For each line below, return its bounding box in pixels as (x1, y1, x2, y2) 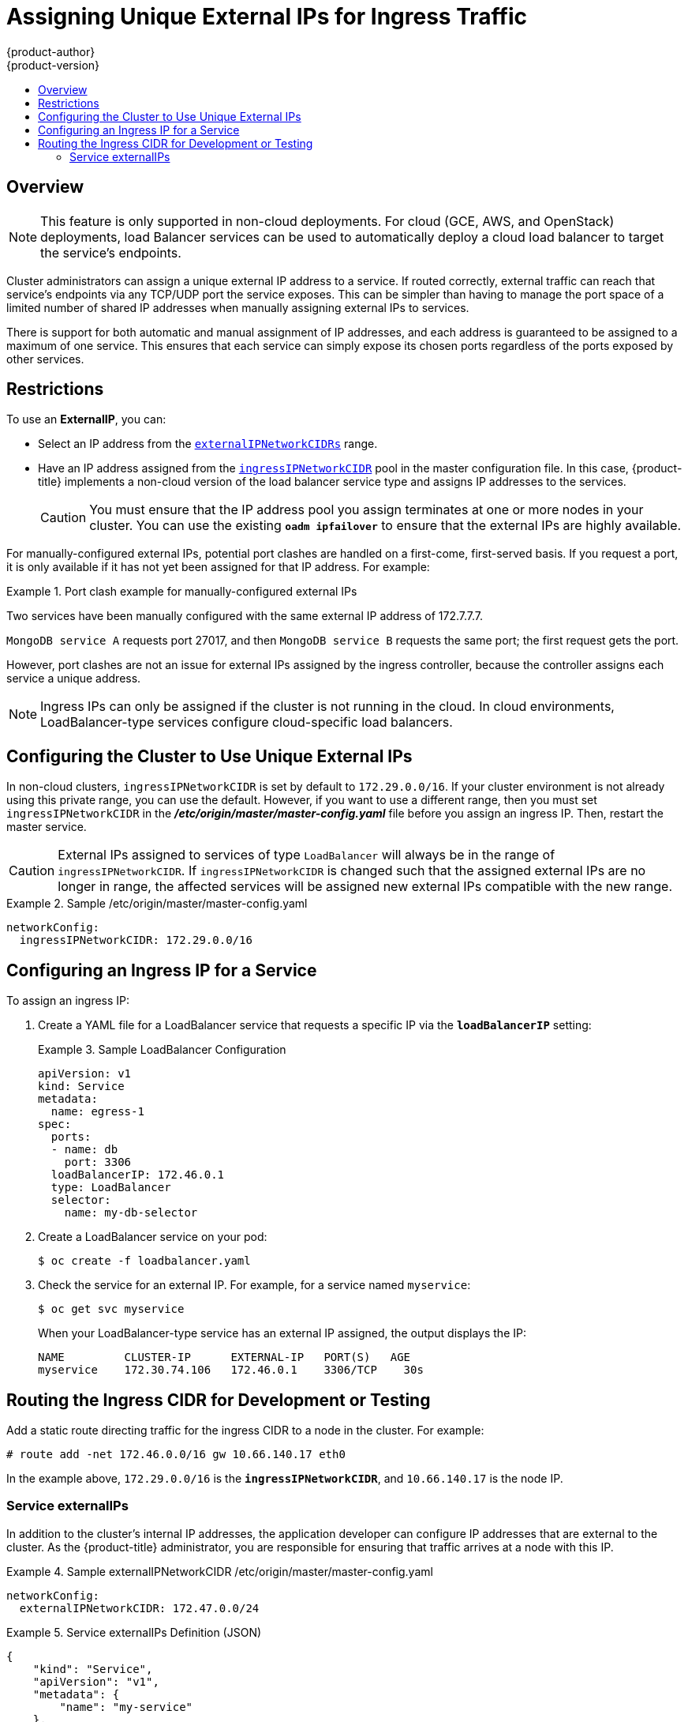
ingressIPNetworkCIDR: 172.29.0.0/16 (19, 934, 252, 947)
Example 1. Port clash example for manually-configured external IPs (6, 585, 357, 599)
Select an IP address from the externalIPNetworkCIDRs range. (38, 437, 378, 451)
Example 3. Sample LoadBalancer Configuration (38, 1043, 286, 1057)
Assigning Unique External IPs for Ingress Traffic (6, 3, 527, 30)
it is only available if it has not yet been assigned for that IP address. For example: (6, 560, 430, 574)
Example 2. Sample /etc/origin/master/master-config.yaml (6, 897, 308, 911)
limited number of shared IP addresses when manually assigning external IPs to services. (6, 300, 469, 314)
